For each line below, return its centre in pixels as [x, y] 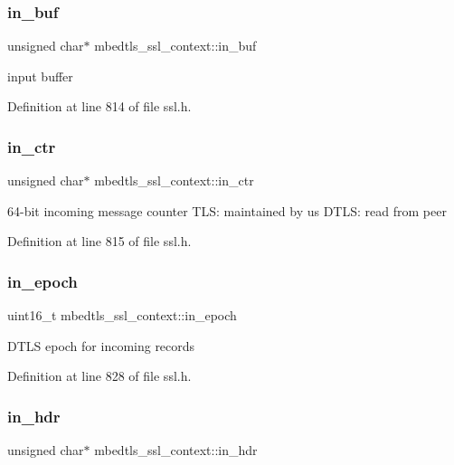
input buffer [40, 76]
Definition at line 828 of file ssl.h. [99, 376]
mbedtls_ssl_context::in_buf [175, 46]
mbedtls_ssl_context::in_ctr [174, 180]
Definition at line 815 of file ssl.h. [99, 241]
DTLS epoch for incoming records [101, 345]
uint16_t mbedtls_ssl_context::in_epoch [122, 315]
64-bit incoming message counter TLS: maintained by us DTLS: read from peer [227, 210]
